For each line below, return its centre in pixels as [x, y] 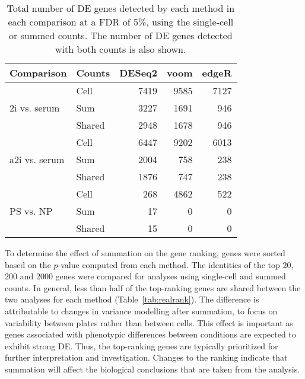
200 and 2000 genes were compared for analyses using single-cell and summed [145, 276]
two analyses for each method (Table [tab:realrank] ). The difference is [132, 299]
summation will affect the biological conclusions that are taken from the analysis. [152, 369]
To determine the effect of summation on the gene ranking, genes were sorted [145, 253]
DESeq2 [139, 73]
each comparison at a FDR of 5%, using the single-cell [121, 22]
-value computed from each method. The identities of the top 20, [176, 264]
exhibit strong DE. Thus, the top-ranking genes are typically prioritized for [142, 345]
